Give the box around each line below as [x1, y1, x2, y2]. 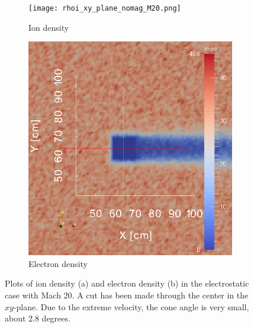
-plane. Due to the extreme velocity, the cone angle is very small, [13, 300, 249, 313]
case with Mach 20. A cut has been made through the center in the [5, 288, 249, 301]
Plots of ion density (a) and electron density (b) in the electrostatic [5, 277, 249, 290]
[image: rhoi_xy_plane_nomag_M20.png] [28, 4, 181, 12]
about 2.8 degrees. [5, 312, 70, 324]
